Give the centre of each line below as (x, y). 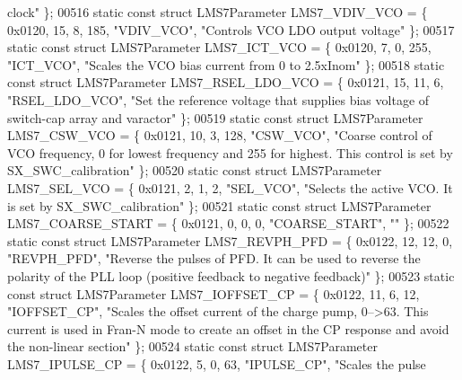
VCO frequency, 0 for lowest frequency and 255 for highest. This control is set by (230, 152)
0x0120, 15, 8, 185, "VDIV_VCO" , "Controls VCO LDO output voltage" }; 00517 (231, 29)
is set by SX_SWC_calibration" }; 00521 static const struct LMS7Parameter (219, 205)
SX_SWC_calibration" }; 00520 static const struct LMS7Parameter (195, 170)
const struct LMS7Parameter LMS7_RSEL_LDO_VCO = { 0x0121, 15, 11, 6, (226, 82)
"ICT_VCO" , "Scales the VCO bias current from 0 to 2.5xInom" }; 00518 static (226, 64)
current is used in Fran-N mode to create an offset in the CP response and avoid (228, 328)
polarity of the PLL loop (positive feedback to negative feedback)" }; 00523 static (231, 275)
